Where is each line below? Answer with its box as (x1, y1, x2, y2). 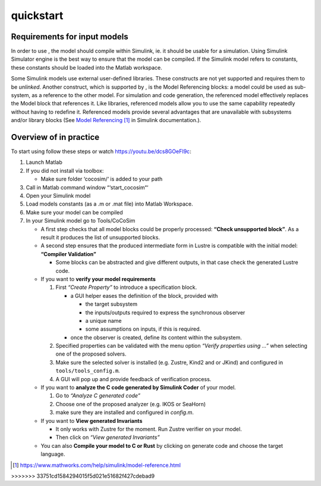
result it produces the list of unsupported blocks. (40, 234, 160, 241)
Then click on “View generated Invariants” (55, 434, 160, 441)
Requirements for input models (11, 32, 128, 42)
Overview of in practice (11, 132, 100, 142)
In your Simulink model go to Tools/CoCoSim (26, 217, 136, 225)
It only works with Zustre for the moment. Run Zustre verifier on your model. (55, 425, 242, 432)
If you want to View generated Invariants (40, 417, 143, 424)
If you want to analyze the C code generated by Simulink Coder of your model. (40, 384, 236, 391)
